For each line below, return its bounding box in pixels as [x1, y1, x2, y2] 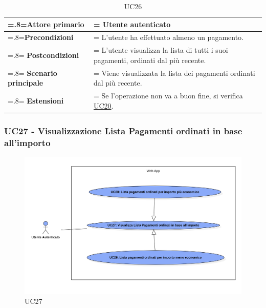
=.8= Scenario [8, 67, 57, 78]
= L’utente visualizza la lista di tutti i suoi [93, 45, 228, 55]
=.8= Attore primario [8, 18, 84, 29]
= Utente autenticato [93, 18, 171, 29]
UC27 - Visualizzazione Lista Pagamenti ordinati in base [4, 124, 242, 137]
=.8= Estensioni [8, 95, 64, 106]
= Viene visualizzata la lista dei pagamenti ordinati [93, 67, 255, 78]
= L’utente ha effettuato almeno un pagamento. [93, 32, 244, 43]
